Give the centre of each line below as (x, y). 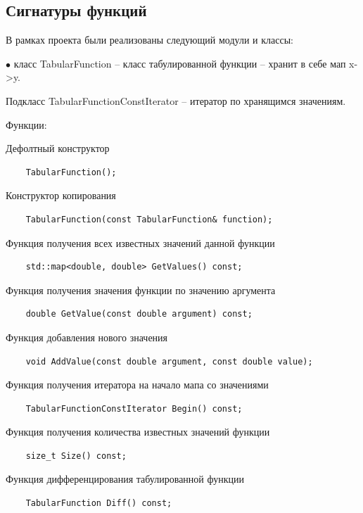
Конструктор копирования (61, 195)
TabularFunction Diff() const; (99, 503)
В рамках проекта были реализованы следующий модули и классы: (149, 40)
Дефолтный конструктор (58, 148)
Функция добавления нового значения (87, 337)
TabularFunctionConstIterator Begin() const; (134, 408)
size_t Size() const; (76, 456)
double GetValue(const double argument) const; (139, 314)
